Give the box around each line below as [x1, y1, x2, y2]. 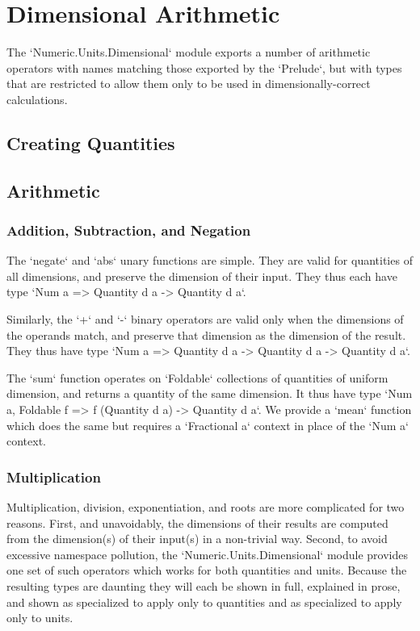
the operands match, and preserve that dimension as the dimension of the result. [6, 326, 406, 343]
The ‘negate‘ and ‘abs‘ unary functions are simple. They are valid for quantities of [6, 252, 413, 269]
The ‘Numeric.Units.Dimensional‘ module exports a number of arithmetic [6, 44, 371, 61]
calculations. [6, 90, 68, 107]
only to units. [6, 609, 73, 626]
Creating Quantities [6, 130, 175, 155]
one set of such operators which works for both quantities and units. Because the [6, 562, 407, 579]
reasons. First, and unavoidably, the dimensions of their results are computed [6, 514, 388, 531]
